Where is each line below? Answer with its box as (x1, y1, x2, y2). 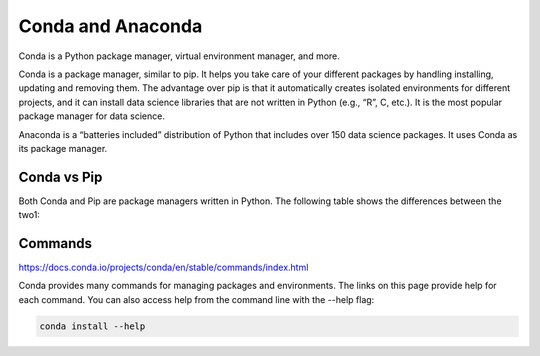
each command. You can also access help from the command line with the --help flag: (18, 293, 375, 305)
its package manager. (18, 142, 108, 154)
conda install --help (39, 320, 146, 332)
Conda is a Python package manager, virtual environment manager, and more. (18, 50, 340, 62)
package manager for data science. (18, 110, 165, 122)
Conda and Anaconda (18, 15, 203, 37)
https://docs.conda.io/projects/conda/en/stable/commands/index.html (18, 261, 309, 274)
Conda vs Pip (18, 168, 103, 185)
